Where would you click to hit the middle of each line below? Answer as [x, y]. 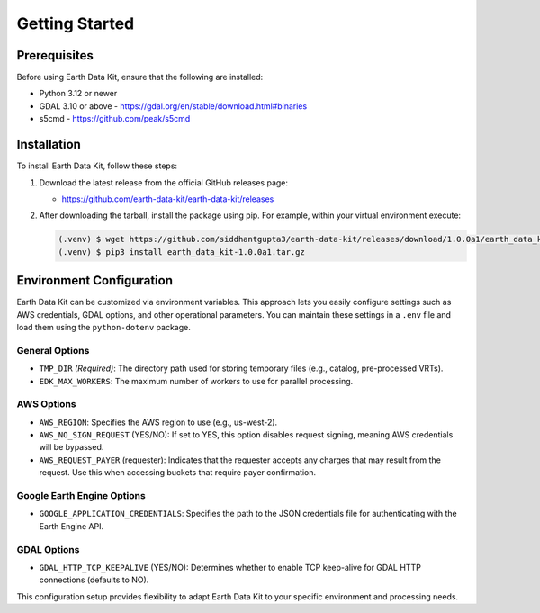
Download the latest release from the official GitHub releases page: [163, 182]
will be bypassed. [72, 447]
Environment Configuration [94, 280]
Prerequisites [55, 55]
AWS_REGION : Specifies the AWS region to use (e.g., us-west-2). [158, 422]
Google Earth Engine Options [81, 495]
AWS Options [46, 404]
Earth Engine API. [71, 526]
